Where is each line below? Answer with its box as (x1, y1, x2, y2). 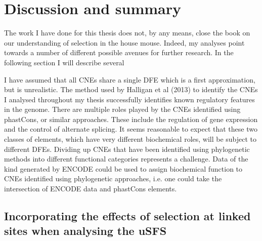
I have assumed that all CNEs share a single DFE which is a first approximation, (4, 74, 255, 85)
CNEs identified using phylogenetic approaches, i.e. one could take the (4, 173, 222, 184)
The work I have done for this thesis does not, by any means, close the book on (4, 27, 250, 38)
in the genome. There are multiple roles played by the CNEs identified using (4, 104, 241, 114)
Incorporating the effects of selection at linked (4, 208, 251, 224)
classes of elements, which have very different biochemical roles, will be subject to (4, 134, 257, 144)
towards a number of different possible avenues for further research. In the (4, 47, 234, 58)
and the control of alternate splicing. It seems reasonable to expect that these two (4, 124, 257, 134)
